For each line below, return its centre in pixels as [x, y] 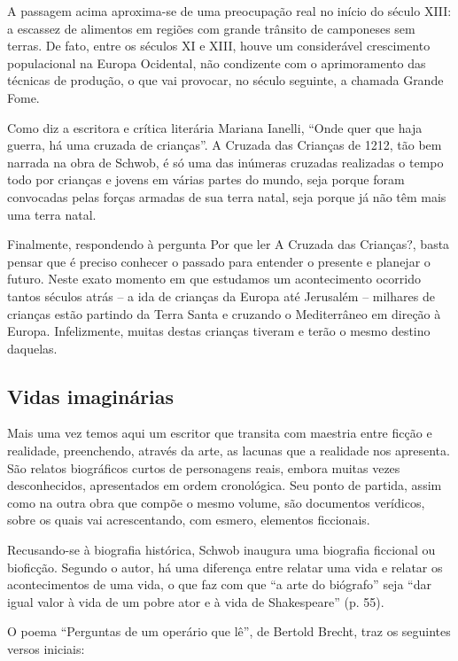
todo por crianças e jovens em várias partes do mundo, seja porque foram [206, 179]
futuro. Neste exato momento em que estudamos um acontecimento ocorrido [214, 279]
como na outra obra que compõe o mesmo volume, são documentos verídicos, [216, 502]
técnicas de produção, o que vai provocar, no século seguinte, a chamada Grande [225, 80]
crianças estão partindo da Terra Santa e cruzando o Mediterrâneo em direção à [224, 313]
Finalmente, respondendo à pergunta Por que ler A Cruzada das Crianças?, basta [229, 244]
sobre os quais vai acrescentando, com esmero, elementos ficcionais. [189, 520]
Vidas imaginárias [91, 396]
